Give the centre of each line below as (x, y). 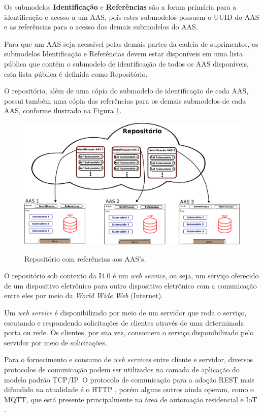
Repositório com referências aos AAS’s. (85, 258)
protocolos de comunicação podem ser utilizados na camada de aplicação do (122, 370)
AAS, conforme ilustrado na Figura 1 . (63, 110)
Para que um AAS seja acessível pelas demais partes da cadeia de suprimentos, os (131, 43)
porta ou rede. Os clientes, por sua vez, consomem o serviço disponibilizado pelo (129, 332)
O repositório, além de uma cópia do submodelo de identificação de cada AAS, (126, 91)
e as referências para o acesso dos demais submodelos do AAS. (101, 27)
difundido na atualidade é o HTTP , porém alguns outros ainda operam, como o (129, 389)
